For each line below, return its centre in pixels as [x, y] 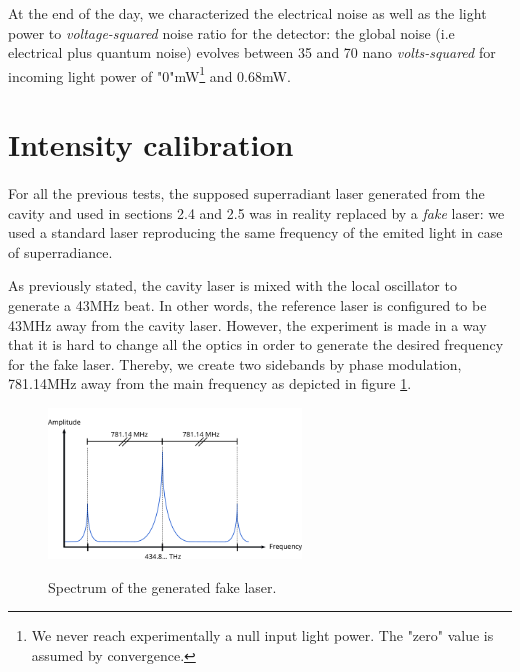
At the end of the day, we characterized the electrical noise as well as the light [247, 13]
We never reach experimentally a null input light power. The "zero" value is [262, 635]
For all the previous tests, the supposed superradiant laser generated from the [246, 193]
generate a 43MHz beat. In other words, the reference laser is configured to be [247, 304]
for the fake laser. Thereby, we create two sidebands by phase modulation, [235, 363]
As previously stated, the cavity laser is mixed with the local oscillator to [232, 285]
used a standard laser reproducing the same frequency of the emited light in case [255, 232]
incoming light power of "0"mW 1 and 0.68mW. [149, 74]
